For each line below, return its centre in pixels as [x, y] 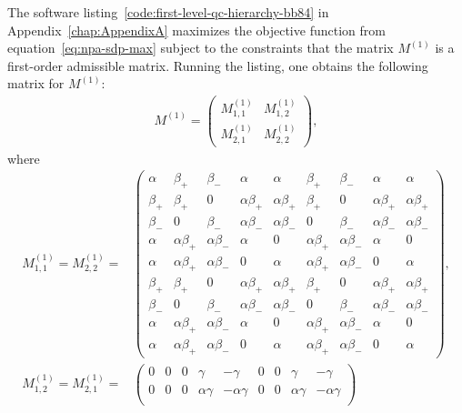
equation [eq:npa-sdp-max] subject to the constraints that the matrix [201, 48]
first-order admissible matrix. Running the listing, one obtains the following [218, 65]
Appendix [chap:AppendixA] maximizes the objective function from [196, 30]
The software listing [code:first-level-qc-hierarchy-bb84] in [168, 12]
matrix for [36, 83]
